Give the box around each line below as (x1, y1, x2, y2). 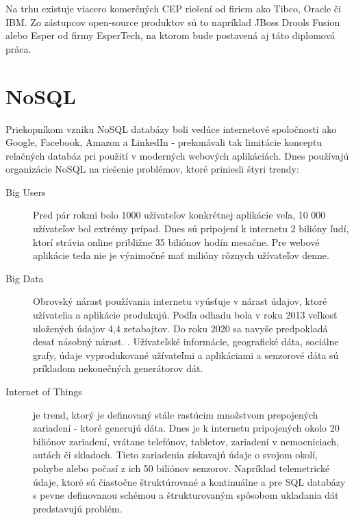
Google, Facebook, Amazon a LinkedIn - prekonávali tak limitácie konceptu (5, 135, 323, 149)
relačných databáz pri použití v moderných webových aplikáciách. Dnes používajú (5, 148, 349, 162)
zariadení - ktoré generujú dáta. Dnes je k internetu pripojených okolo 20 (33, 421, 340, 435)
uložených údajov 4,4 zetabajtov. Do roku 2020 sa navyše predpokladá (33, 321, 328, 335)
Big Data (5, 271, 44, 285)
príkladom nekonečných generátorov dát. (33, 361, 203, 375)
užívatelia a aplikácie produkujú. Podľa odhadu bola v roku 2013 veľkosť (33, 308, 338, 322)
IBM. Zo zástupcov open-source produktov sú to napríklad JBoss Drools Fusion (5, 14, 340, 29)
